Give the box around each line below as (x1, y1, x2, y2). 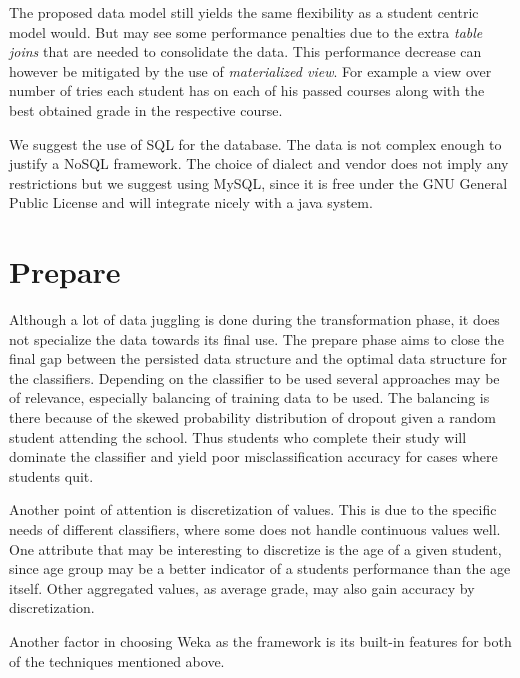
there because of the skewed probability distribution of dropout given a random (9, 407, 496, 428)
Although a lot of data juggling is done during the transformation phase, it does (9, 309, 500, 330)
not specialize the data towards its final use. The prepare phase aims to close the (9, 328, 504, 349)
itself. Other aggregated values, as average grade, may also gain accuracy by (9, 577, 475, 598)
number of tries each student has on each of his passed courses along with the (9, 80, 485, 101)
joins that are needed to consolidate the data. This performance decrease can (9, 41, 482, 62)
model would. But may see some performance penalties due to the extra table (9, 21, 483, 42)
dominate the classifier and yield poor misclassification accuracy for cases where (9, 446, 498, 467)
